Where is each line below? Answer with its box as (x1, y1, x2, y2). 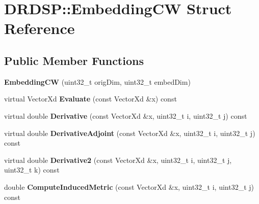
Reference (4, 18, 75, 39)
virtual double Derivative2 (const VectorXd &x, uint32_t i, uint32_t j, (4, 154, 232, 165)
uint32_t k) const (4, 164, 60, 175)
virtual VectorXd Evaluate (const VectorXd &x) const (4, 93, 177, 104)
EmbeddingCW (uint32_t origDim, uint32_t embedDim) (4, 76, 191, 87)
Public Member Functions (4, 52, 144, 68)
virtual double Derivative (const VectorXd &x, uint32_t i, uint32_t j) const (4, 110, 247, 121)
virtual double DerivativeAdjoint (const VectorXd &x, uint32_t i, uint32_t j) (4, 127, 255, 138)
